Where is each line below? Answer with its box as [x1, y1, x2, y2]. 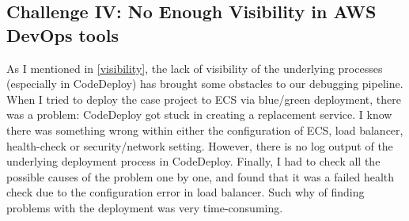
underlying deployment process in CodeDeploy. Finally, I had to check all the [6, 153, 381, 170]
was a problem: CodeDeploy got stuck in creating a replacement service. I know [6, 106, 392, 123]
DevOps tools [6, 22, 119, 47]
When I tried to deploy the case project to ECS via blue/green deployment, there [6, 90, 401, 107]
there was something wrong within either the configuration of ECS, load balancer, [6, 121, 403, 138]
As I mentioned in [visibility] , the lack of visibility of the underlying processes [6, 59, 383, 76]
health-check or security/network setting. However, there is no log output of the [6, 137, 393, 154]
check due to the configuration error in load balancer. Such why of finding [6, 184, 365, 200]
